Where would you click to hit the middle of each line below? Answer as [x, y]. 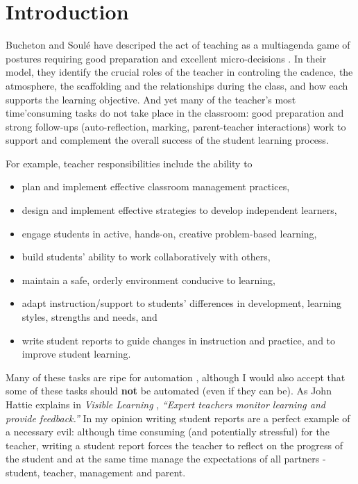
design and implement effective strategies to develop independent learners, [179, 210]
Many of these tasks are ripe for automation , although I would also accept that [176, 377]
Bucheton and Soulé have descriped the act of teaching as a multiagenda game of [178, 45]
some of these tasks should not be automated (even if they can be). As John [169, 391]
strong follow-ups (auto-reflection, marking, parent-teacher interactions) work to [176, 126]
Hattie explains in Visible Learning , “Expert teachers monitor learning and [165, 404]
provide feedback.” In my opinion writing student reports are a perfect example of [178, 418]
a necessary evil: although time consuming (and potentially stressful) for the [168, 432]
